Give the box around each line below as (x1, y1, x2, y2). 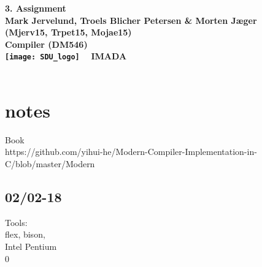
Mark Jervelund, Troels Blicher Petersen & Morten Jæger (5, 13, 257, 26)
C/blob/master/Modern (5, 157, 95, 170)
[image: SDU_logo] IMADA (5, 50, 127, 62)
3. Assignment (5, 2, 66, 14)
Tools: (5, 216, 28, 228)
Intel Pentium (5, 239, 57, 252)
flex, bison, (5, 228, 45, 241)
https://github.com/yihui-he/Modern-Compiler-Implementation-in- (5, 145, 257, 158)
